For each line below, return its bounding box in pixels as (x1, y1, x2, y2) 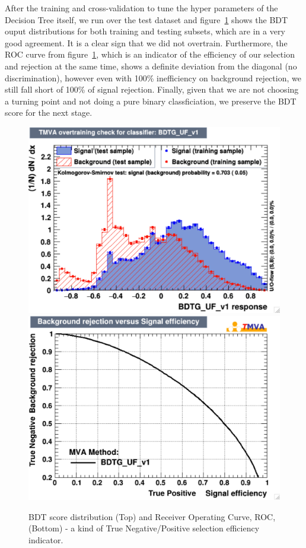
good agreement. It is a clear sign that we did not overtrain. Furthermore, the (5, 36, 288, 49)
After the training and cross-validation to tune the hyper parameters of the (5, 2, 278, 14)
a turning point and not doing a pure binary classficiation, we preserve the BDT (5, 94, 297, 107)
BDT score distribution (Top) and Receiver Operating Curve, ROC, (28, 510, 276, 522)
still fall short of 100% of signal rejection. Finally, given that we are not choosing (5, 83, 299, 96)
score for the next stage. (5, 106, 93, 119)
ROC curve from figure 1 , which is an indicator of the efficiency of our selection (5, 48, 295, 61)
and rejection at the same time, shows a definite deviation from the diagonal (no (5, 59, 297, 72)
